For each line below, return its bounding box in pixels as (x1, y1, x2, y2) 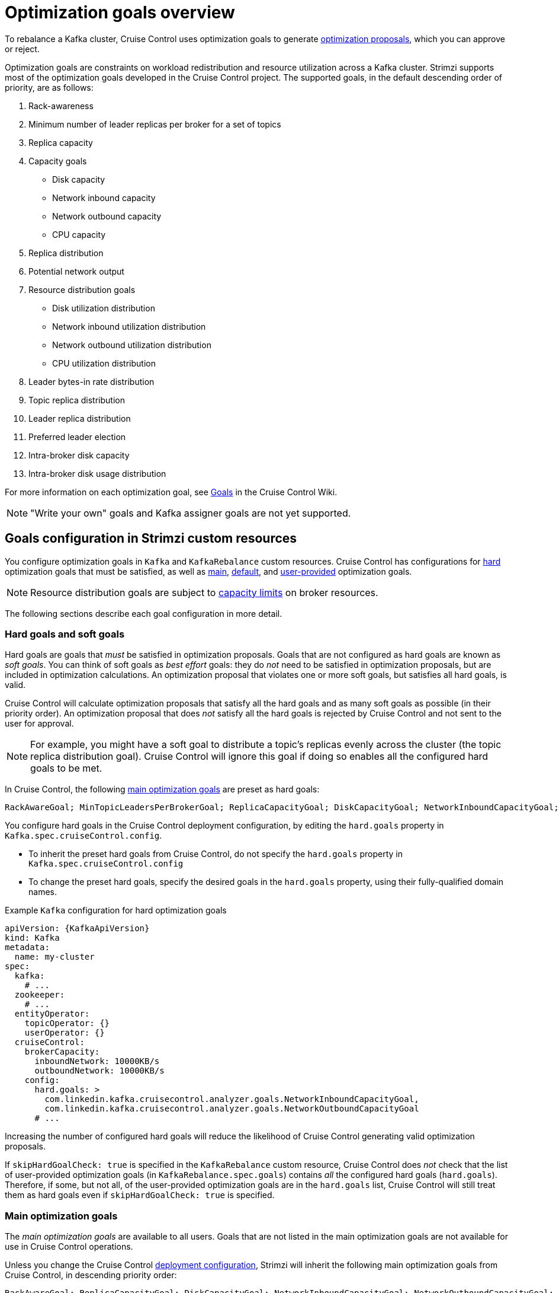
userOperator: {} (24, 1028, 105, 1038)
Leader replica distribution (28, 413, 131, 423)
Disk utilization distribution (52, 302, 155, 313)
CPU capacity (52, 229, 106, 240)
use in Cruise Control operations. (5, 1241, 133, 1252)
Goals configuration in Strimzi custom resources (5, 531, 297, 546)
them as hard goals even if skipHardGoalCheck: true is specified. (5, 1190, 275, 1200)
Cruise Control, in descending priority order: (5, 1270, 177, 1281)
